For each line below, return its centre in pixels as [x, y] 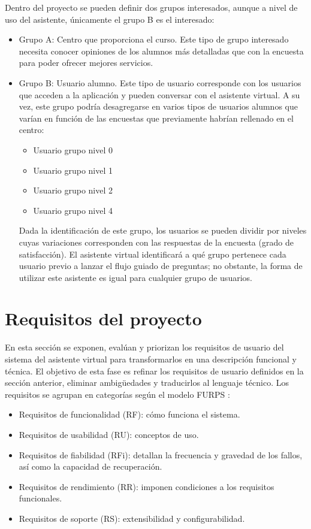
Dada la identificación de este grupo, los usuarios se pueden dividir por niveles [163, 230]
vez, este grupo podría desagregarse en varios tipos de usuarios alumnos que [158, 106]
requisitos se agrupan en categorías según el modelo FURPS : [117, 394]
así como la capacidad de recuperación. [90, 466]
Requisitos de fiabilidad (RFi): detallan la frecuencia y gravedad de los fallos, [161, 454]
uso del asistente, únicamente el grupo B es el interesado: [110, 19]
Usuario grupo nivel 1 [73, 170]
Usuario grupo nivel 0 [73, 149]
